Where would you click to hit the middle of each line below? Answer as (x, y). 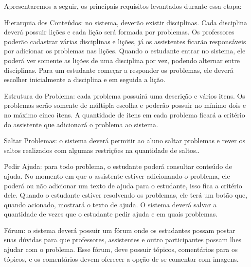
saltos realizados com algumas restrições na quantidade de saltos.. (102, 150)
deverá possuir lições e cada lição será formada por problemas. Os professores (119, 32)
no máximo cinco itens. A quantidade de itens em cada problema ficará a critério (125, 114)
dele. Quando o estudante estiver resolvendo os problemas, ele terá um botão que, (126, 195)
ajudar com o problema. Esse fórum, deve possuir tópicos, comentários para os (121, 249)
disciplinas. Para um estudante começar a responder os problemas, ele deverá (119, 70)
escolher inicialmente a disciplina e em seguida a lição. (85, 79)
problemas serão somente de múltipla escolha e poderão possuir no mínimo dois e (125, 105)
